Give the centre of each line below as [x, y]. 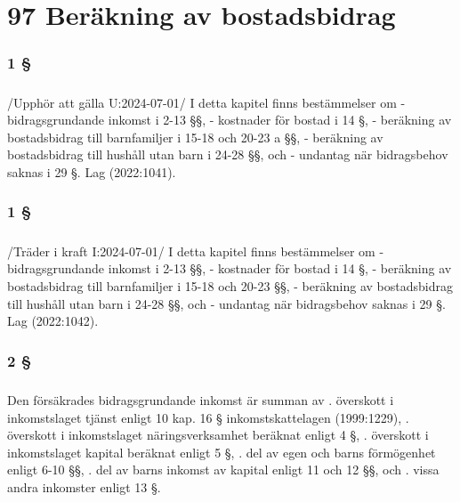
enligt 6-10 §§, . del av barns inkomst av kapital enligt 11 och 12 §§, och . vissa [223, 470]
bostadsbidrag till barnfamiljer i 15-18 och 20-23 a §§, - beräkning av [195, 137]
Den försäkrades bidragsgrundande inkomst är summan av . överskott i [201, 399]
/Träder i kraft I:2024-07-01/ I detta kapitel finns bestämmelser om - [196, 251]
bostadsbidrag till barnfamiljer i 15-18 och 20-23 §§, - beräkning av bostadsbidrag [230, 285]
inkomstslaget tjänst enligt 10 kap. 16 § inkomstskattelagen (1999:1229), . [208, 417]
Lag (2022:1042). [53, 321]
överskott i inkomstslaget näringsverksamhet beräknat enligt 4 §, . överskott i [218, 435]
